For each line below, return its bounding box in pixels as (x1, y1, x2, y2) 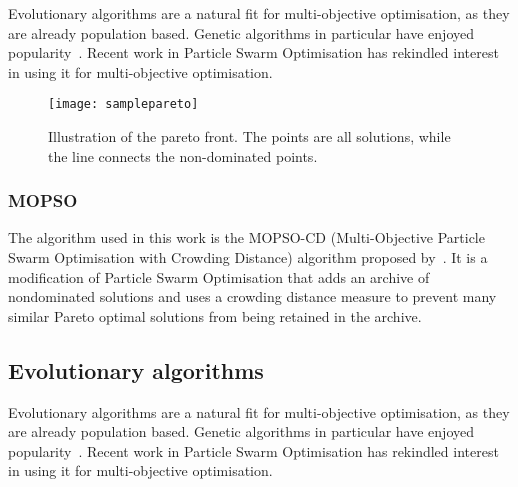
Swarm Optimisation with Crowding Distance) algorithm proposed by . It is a (8, 247, 488, 268)
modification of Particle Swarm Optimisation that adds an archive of (8, 266, 430, 287)
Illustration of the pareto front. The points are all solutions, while (48, 126, 451, 147)
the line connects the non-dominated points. (48, 145, 318, 166)
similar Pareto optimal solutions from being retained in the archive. (8, 305, 422, 326)
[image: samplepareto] (48, 97, 199, 112)
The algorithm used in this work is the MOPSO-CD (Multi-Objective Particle (8, 227, 485, 248)
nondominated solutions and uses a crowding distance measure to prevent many (8, 286, 497, 307)
